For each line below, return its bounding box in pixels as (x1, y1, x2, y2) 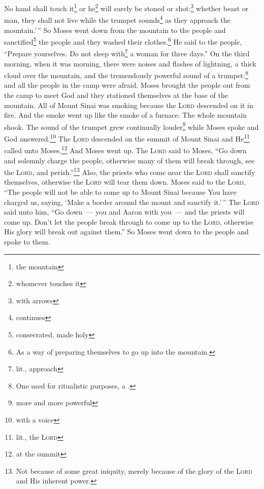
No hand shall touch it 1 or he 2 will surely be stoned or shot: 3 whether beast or (4, 2, 249, 13)
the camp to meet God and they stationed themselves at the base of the (4, 90, 228, 100)
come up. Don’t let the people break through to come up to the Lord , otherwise (4, 216, 254, 227)
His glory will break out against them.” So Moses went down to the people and (4, 226, 249, 237)
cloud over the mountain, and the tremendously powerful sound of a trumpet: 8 (4, 68, 249, 80)
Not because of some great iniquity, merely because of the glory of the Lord (16, 465, 252, 476)
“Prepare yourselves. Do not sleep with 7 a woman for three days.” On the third (4, 47, 250, 58)
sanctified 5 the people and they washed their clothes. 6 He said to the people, (4, 35, 242, 47)
